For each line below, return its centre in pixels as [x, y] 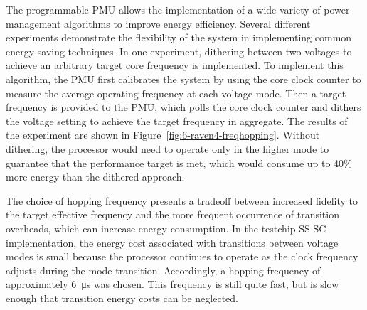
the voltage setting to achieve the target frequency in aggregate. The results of [177, 121]
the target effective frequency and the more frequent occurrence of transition [172, 214]
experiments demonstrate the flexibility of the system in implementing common [179, 37]
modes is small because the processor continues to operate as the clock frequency [182, 256]
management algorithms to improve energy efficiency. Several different [158, 23]
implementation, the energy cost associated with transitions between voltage [172, 242]
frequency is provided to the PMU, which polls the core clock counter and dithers [183, 107]
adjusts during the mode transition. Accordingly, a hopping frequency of [163, 270]
